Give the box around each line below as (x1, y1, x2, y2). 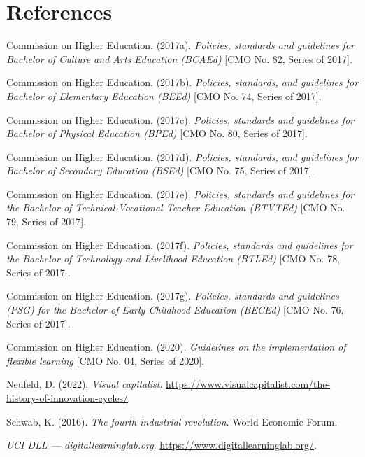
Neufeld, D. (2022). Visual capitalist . (6, 377, 163, 391)
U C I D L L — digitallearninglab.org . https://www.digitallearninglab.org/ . (6, 437, 317, 452)
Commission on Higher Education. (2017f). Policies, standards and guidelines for (6, 237, 353, 252)
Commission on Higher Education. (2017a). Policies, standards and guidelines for (6, 38, 355, 52)
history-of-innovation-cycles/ (6, 391, 129, 405)
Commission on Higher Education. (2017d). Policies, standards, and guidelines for (6, 149, 359, 164)
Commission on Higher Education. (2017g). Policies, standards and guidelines (6, 288, 339, 303)
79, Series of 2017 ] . (6, 214, 87, 229)
